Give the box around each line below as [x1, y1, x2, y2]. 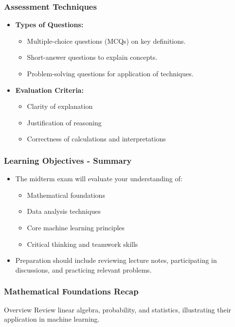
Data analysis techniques [27, 206, 101, 216]
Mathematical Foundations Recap [4, 285, 139, 297]
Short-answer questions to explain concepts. [27, 52, 158, 62]
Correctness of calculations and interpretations [27, 134, 166, 144]
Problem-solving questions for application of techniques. [27, 69, 194, 78]
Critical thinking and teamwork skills [27, 239, 138, 249]
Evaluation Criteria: [15, 85, 84, 95]
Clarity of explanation [27, 101, 93, 111]
